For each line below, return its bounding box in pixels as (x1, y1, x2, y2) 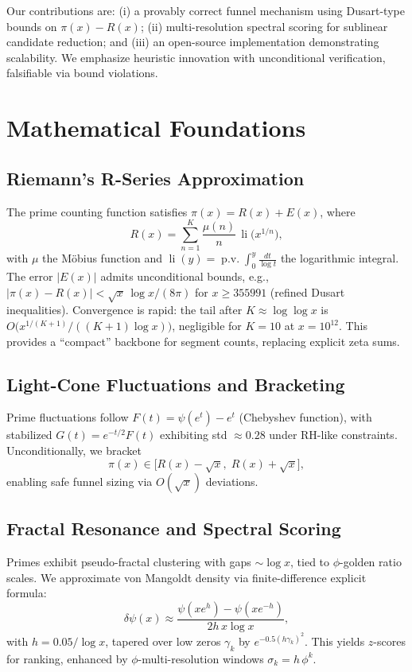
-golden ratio (340, 554, 402, 570)
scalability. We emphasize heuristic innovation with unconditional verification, (6, 49, 386, 65)
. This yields (304, 633, 365, 650)
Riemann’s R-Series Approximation (6, 165, 305, 190)
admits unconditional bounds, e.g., (100, 268, 269, 285)
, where (320, 203, 356, 219)
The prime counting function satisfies (6, 203, 188, 219)
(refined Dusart (270, 283, 345, 300)
